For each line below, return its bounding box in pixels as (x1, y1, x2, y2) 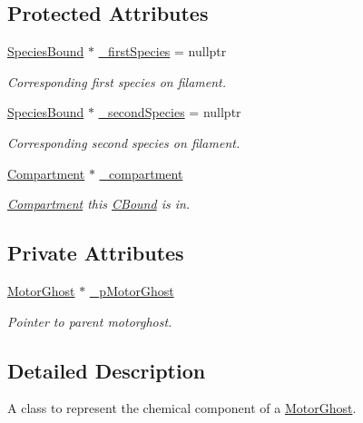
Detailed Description (7, 356, 206, 384)
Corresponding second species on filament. (7, 133, 240, 152)
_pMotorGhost (89, 280, 174, 300)
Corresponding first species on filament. (7, 72, 226, 91)
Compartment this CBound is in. (7, 194, 191, 213)
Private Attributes (7, 239, 184, 267)
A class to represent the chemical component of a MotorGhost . (7, 398, 357, 418)
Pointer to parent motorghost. (7, 311, 172, 330)
